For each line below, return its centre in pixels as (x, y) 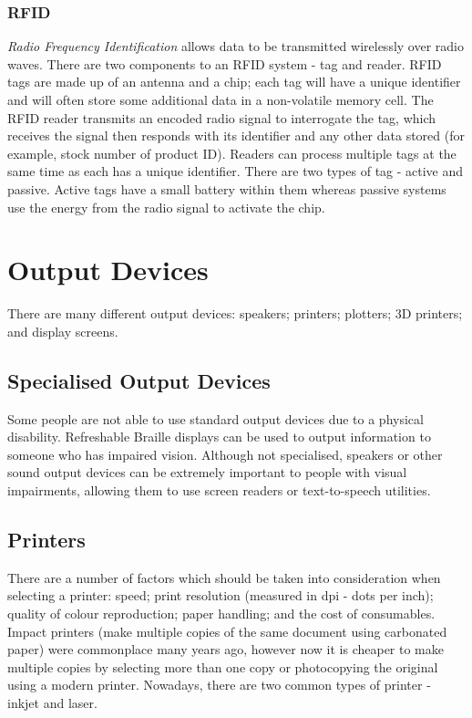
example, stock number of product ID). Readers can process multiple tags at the (232, 153)
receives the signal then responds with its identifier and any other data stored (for (236, 135)
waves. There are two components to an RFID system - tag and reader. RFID (225, 63)
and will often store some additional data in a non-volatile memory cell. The (221, 99)
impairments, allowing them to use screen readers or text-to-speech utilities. (219, 490)
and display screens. (63, 331)
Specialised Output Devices (139, 380)
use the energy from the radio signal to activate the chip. (166, 207)
